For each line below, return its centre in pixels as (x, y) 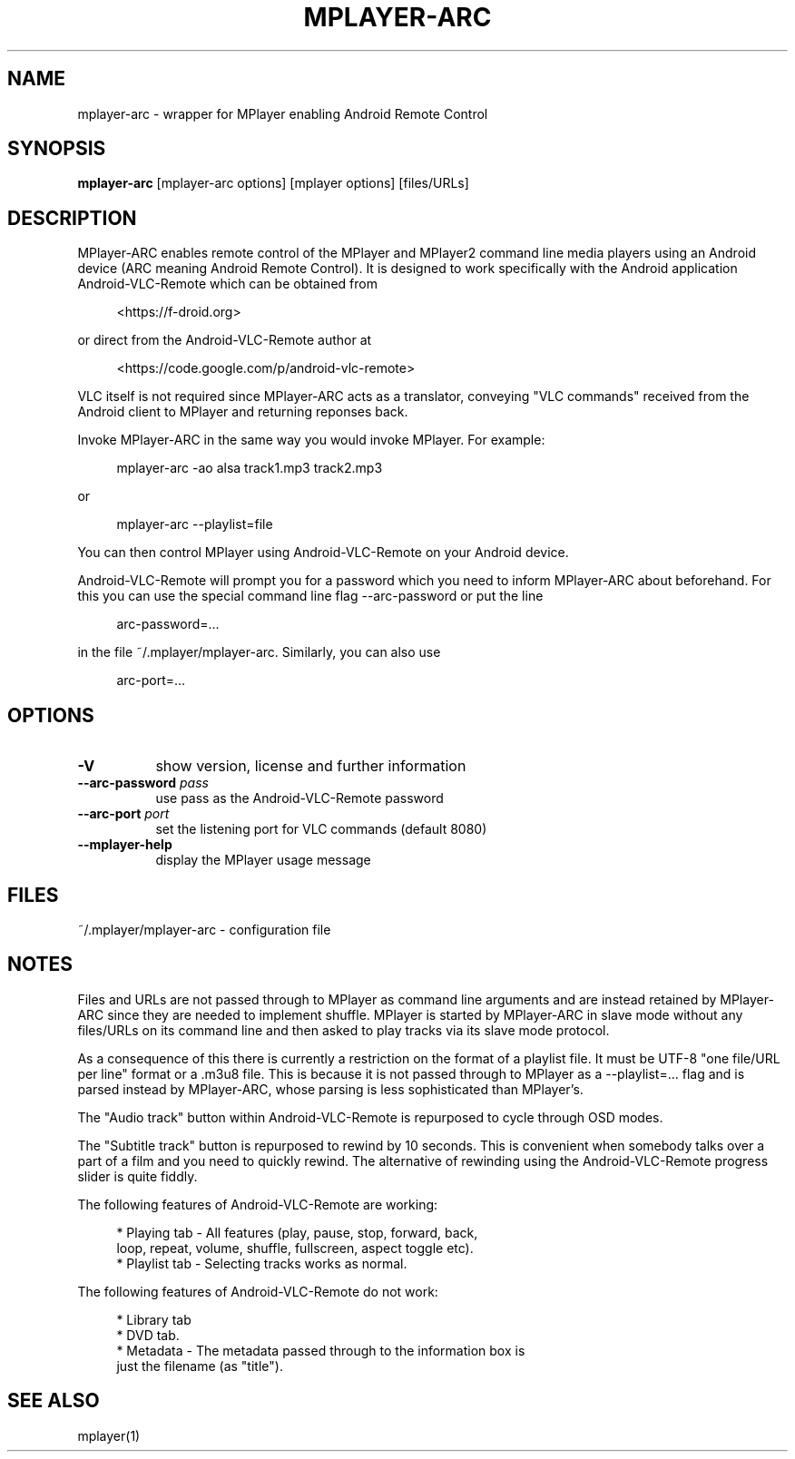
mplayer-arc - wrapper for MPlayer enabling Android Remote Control (283, 113)
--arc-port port (123, 814)
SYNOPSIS (57, 149)
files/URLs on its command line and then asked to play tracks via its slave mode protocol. (344, 1030)
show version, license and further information (311, 766)
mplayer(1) (109, 1435)
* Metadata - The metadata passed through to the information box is (321, 1350)
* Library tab (154, 1319)
